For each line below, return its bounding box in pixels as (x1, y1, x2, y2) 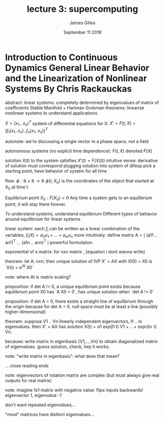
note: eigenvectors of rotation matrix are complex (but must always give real (5, 372, 160, 378)
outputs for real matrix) (5, 377, 52, 383)
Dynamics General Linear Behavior (5, 62, 150, 73)
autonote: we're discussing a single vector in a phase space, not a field (5, 138, 149, 144)
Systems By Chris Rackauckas (5, 83, 132, 94)
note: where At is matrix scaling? (5, 274, 71, 280)
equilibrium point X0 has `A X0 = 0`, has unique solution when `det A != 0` (5, 288, 154, 294)
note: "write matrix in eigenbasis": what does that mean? (5, 353, 120, 359)
